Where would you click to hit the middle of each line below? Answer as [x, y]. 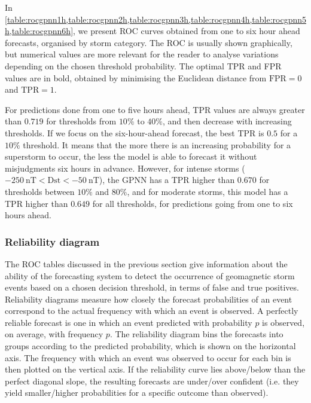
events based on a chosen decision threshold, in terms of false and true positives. [152, 287]
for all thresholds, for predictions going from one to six [193, 203]
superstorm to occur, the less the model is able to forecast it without [131, 156]
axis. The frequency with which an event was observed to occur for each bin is [148, 357]
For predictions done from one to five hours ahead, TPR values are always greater [155, 109]
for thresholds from [81, 121]
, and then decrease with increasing [227, 121]
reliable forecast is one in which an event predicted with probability [129, 322]
